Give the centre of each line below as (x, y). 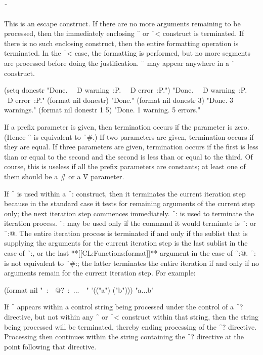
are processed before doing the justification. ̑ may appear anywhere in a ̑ (120, 63)
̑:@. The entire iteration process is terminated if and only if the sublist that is (126, 233)
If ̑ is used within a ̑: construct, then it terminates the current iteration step (125, 193)
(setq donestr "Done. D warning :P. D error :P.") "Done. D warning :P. (126, 90)
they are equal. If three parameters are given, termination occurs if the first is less (131, 147)
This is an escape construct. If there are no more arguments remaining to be (122, 23)
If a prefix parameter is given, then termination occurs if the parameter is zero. (127, 126)
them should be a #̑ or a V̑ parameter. (64, 176)
